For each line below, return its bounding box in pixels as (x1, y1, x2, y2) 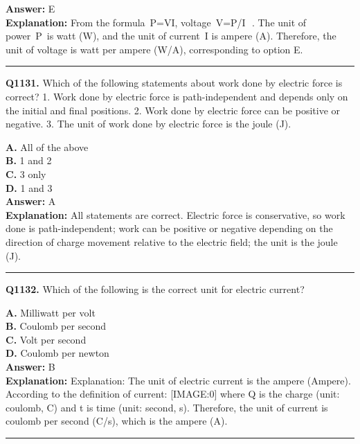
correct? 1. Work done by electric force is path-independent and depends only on (6, 89, 348, 103)
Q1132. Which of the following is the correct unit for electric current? (6, 282, 305, 296)
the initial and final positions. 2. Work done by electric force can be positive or (6, 103, 341, 117)
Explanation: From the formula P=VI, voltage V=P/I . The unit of (6, 15, 307, 29)
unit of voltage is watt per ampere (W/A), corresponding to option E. (6, 42, 303, 56)
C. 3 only (6, 166, 46, 181)
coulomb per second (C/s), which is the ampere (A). (6, 414, 228, 428)
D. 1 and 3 (6, 180, 53, 195)
